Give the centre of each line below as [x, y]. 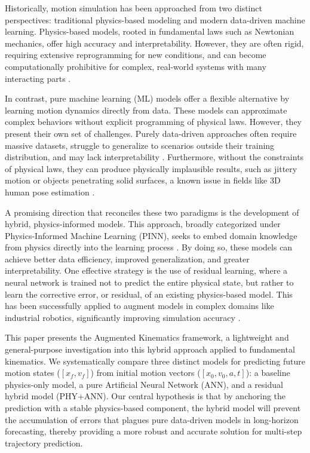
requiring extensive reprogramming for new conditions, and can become [136, 55]
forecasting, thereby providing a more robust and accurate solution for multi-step [154, 431]
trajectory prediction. [44, 443]
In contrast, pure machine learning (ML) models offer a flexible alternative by [147, 98]
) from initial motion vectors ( [145, 373]
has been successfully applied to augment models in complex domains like [139, 306]
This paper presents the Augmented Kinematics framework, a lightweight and [147, 337]
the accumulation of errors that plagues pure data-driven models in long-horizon [152, 419]
